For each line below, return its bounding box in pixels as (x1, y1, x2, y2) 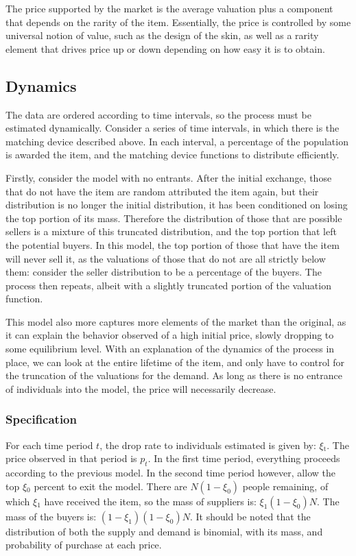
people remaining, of (242, 479, 329, 493)
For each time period (5, 437, 93, 452)
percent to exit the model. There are (34, 479, 187, 493)
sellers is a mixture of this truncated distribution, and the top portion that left (5, 224, 337, 239)
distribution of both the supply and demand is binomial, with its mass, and (5, 524, 323, 538)
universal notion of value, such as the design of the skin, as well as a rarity (5, 28, 319, 43)
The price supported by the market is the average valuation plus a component (5, 1, 333, 15)
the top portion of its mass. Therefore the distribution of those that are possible (5, 210, 342, 225)
